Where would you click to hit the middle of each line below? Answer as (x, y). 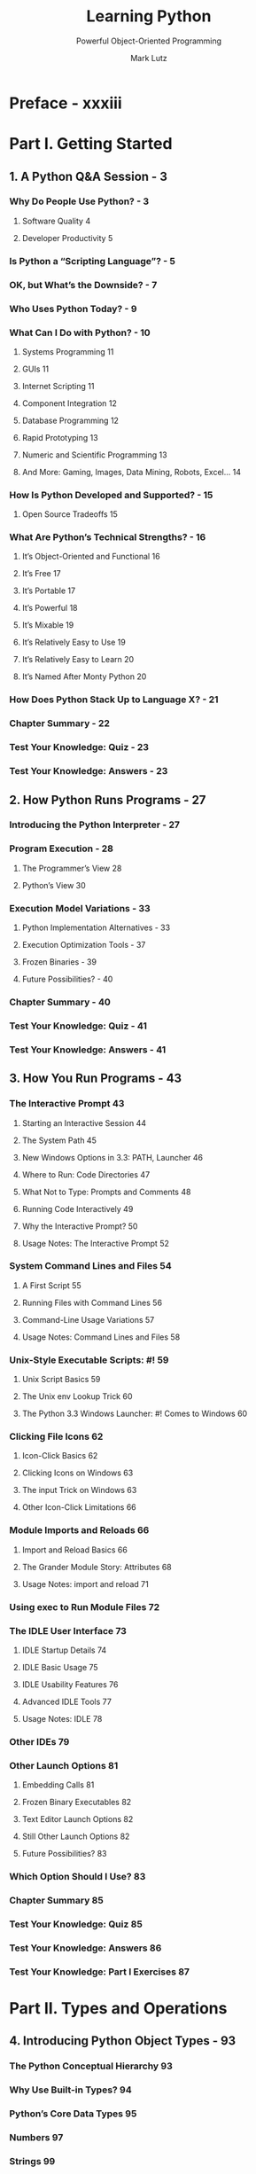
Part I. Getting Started (91, 144)
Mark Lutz (149, 58)
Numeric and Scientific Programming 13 (94, 455)
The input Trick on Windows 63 (79, 1490)
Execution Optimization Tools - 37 (84, 945)
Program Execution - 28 (61, 848)
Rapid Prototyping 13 (60, 437)
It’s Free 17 (42, 574)
